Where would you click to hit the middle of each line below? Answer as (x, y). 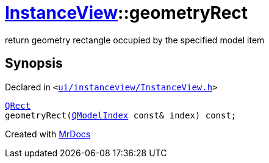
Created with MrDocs (48, 134)
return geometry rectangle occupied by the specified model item (135, 40)
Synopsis (34, 63)
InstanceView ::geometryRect (127, 13)
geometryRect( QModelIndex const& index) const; (121, 115)
